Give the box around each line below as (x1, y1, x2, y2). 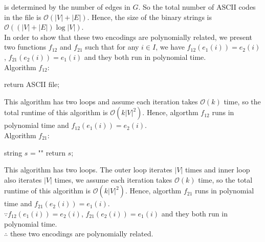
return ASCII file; (4, 79, 60, 90)
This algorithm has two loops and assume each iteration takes (4, 96, 198, 106)
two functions (4, 41, 47, 52)
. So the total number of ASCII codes (138, 2, 256, 12)
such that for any (85, 41, 139, 52)
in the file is (4, 11, 41, 22)
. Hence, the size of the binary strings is (87, 11, 212, 22)
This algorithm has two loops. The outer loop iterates (4, 164, 172, 175)
